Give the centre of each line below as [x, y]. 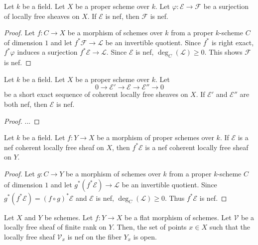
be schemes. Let [69, 217]
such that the [230, 227]
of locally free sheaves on [42, 16]
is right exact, [233, 42]
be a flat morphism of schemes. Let [178, 217]
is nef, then [122, 16]
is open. [145, 236]
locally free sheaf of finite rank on [55, 227]
